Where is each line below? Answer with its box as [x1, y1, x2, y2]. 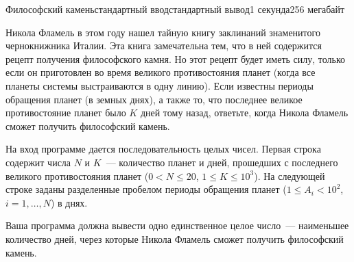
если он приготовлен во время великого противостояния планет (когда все [5, 65, 316, 79]
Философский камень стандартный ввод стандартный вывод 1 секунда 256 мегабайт [5, 2, 345, 16]
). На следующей [254, 168, 325, 183]
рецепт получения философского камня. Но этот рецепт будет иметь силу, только [5, 51, 346, 66]
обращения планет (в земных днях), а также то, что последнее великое [5, 92, 303, 106]
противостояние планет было [5, 105, 126, 120]
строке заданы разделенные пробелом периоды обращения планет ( [5, 182, 287, 196]
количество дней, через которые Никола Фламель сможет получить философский [5, 231, 344, 246]
